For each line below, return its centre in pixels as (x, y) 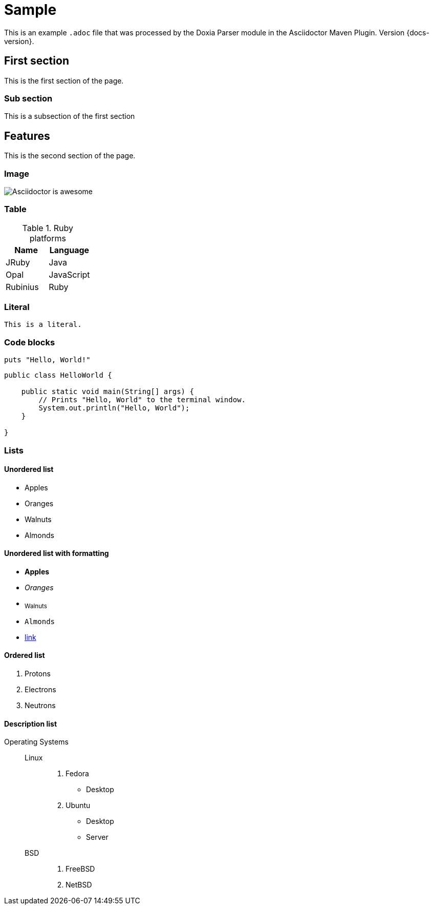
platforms (48, 238)
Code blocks (30, 342)
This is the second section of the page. (70, 156)
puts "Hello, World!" (47, 360)
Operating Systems (36, 742)
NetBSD (79, 885)
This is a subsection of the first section (70, 116)
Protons (38, 674)
